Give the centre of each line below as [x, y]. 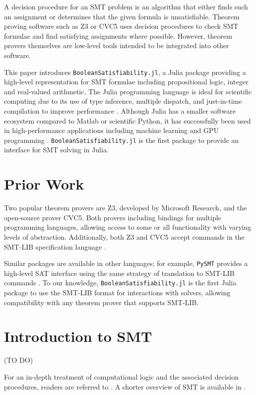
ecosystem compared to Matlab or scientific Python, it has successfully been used [128, 120]
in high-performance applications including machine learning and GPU [112, 130]
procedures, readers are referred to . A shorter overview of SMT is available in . [125, 386]
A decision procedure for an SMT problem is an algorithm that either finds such [126, 6]
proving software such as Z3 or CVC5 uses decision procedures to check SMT [121, 26]
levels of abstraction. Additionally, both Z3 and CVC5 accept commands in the [124, 236]
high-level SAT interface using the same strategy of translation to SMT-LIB [119, 273]
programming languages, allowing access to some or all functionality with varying [128, 227]
